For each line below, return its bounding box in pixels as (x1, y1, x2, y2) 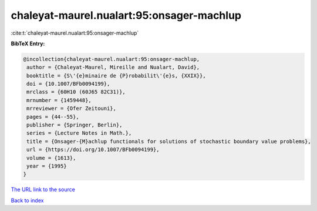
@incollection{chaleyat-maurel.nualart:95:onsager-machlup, (23, 56, 200, 62)
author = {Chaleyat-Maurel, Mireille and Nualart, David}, (26, 64, 200, 71)
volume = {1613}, (26, 155, 76, 161)
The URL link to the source (11, 186, 76, 193)
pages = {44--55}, (26, 113, 79, 120)
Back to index (11, 197, 44, 204)
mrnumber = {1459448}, (26, 97, 92, 103)
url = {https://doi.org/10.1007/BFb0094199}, (26, 146, 160, 153)
